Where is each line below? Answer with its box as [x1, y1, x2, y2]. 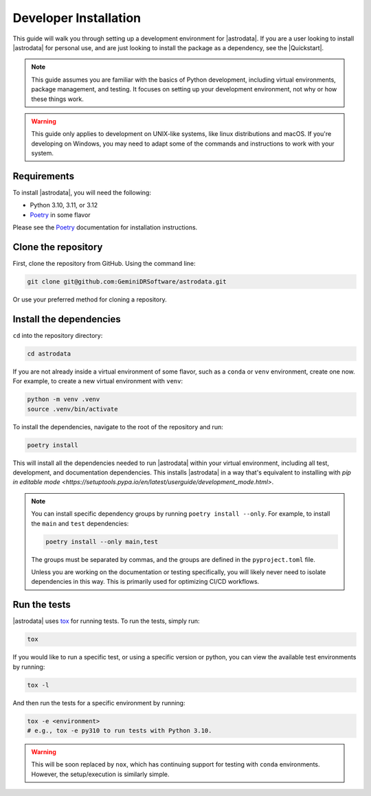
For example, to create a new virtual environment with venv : [12, 377, 183, 385]
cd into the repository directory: [12, 331, 103, 339]
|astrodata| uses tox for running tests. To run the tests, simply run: [12, 617, 200, 625]
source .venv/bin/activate [27, 405, 118, 413]
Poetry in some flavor [30, 210, 91, 219]
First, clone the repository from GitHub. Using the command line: [12, 260, 196, 268]
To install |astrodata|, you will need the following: [12, 188, 151, 196]
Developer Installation [12, 10, 141, 25]
